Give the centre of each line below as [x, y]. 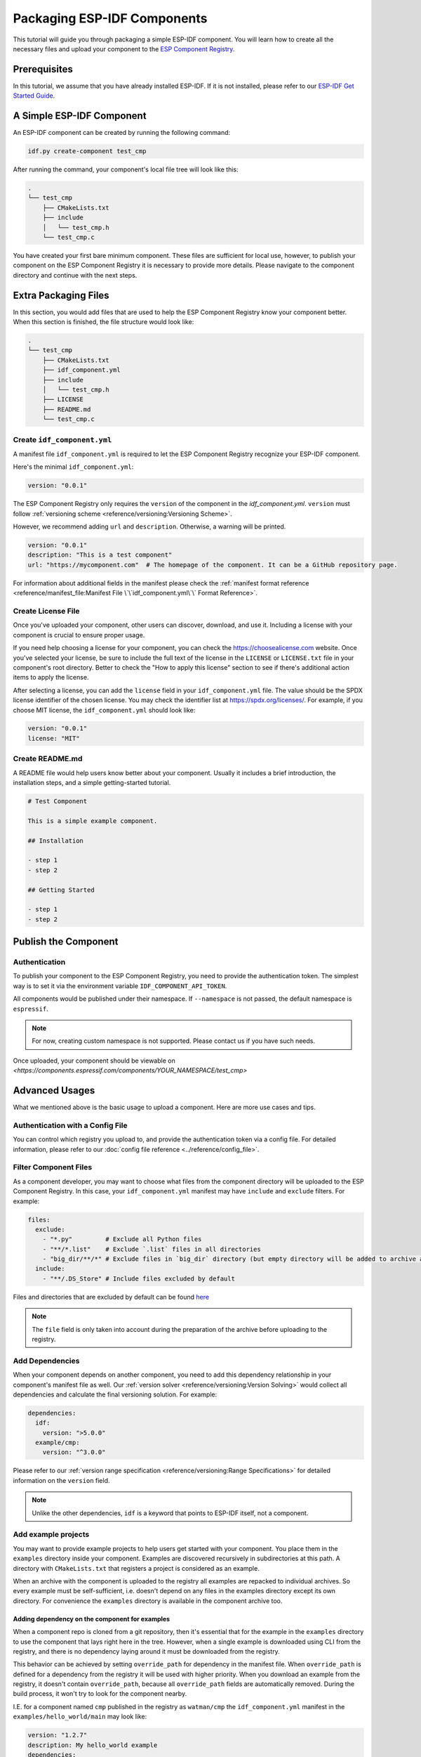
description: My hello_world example [93, 1745]
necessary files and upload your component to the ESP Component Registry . [124, 48]
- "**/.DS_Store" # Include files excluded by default [139, 1278]
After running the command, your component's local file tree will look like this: [126, 169]
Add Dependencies [46, 1361]
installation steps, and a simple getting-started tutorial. [92, 783]
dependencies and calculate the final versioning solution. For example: [115, 1394]
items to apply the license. [51, 677]
